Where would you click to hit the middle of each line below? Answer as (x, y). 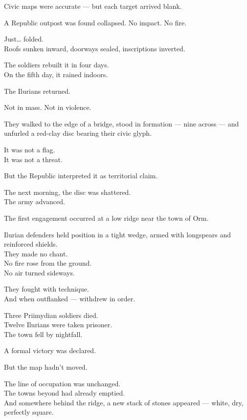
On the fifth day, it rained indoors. (56, 74)
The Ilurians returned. (37, 91)
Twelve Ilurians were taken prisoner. (58, 325)
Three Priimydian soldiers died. (51, 315)
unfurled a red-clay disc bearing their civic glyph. (78, 133)
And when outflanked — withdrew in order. (70, 299)
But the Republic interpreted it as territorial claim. (81, 176)
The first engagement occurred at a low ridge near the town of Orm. (106, 218)
